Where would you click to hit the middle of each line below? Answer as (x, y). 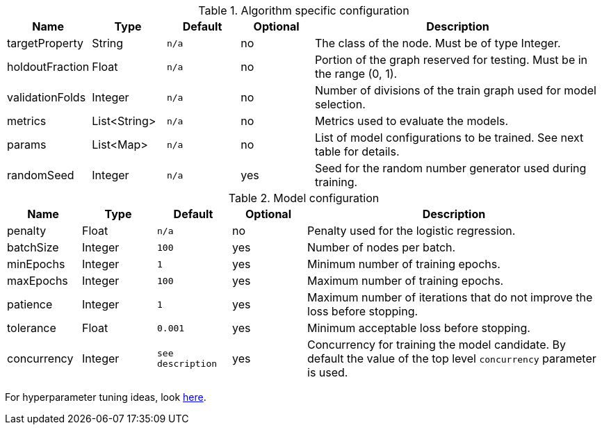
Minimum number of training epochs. (404, 264)
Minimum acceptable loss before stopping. (419, 328)
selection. (340, 104)
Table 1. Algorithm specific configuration (304, 10)
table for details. (357, 151)
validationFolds (47, 97)
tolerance (32, 328)
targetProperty (45, 43)
